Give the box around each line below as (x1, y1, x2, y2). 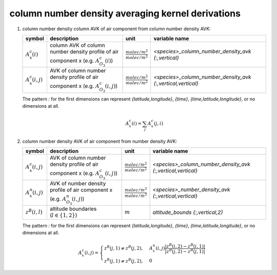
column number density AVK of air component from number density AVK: (22, 139, 177, 145)
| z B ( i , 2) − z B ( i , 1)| (165, 242, 205, 249)
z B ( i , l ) (25, 208, 43, 215)
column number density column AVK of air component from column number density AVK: (22, 26, 211, 32)
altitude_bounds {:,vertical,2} (152, 209, 223, 216)
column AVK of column (49, 42, 105, 49)
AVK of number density (49, 180, 106, 187)
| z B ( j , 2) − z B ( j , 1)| (165, 247, 205, 254)
